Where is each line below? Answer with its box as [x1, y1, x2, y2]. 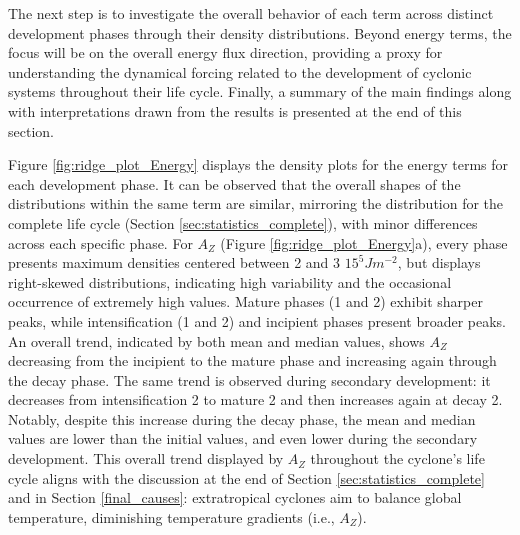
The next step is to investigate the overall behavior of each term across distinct [8, 3, 494, 23]
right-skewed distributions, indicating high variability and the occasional [8, 271, 452, 292]
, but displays [397, 252, 481, 273]
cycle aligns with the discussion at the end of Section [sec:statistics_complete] [8, 467, 485, 488]
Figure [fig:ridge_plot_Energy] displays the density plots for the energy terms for [8, 154, 509, 175]
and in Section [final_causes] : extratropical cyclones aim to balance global [8, 487, 462, 508]
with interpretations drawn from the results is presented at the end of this [8, 100, 462, 121]
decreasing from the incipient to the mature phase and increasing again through [8, 350, 497, 371]
